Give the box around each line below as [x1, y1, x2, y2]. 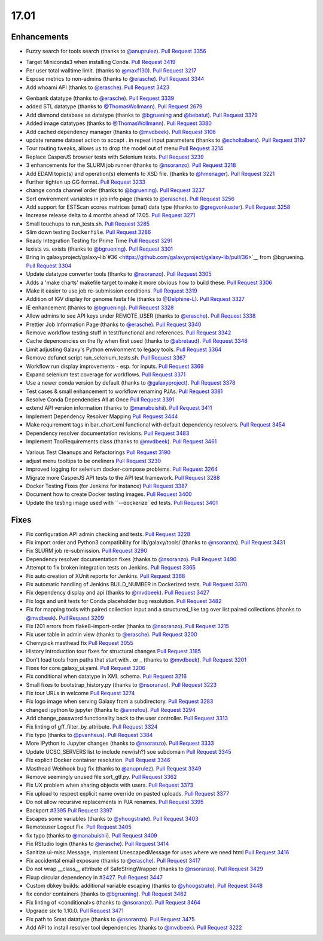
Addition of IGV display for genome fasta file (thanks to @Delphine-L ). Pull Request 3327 [26, 296, 245, 303]
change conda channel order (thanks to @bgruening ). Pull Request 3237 [26, 187, 205, 194]
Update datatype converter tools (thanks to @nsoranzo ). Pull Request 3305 [26, 270, 212, 278]
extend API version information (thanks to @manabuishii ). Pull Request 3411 [26, 404, 212, 412]
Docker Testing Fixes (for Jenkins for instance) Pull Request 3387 [26, 482, 188, 489]
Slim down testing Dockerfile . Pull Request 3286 [26, 229, 151, 236]
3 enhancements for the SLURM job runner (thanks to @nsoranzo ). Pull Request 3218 [26, 162, 236, 169]
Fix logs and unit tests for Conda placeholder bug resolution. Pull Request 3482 [26, 597, 222, 604]
